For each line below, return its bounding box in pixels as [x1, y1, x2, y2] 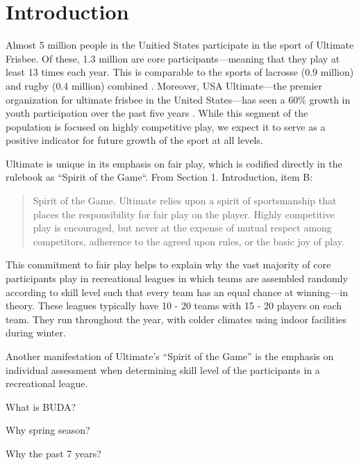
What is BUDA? [6, 399, 76, 414]
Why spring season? [6, 423, 90, 437]
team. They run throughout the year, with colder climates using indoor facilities [6, 311, 347, 326]
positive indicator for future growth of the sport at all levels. [6, 133, 263, 147]
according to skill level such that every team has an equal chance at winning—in [6, 284, 349, 299]
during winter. [6, 325, 66, 340]
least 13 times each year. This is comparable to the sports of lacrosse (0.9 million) [6, 65, 354, 79]
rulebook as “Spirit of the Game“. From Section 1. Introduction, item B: [6, 170, 313, 184]
